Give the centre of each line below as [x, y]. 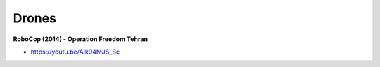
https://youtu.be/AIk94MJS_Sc [75, 52]
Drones [34, 18]
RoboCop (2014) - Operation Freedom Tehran [80, 39]
